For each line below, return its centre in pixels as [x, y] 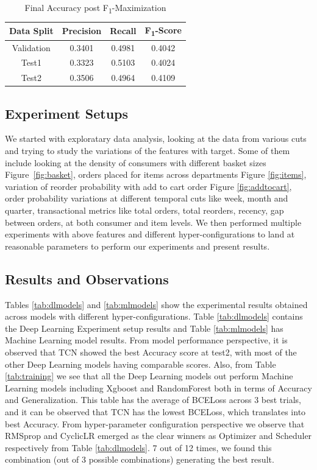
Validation [31, 47]
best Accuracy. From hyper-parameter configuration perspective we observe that [155, 423]
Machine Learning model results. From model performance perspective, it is [146, 340]
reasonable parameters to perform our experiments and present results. [137, 246]
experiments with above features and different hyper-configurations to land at [150, 234]
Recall [123, 31]
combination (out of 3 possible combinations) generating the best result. [140, 459]
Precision [82, 31]
